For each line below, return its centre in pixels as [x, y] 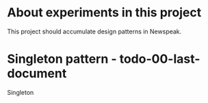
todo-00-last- [160, 59]
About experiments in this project [104, 13]
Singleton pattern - [62, 59]
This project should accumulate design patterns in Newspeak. [94, 31]
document [37, 74]
